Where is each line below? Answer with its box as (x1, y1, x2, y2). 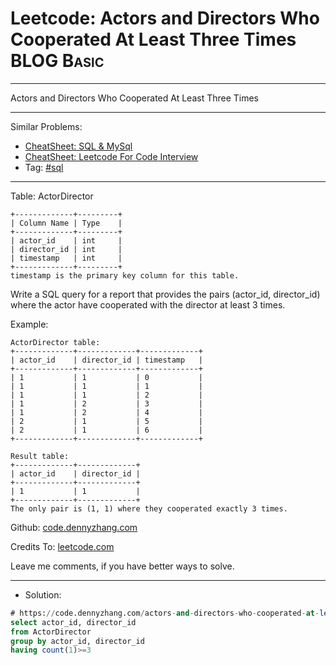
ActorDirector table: (10, 337, 101, 347)
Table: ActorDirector (10, 190, 94, 202)
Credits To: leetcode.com (10, 540, 115, 552)
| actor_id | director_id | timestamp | (10, 355, 203, 365)
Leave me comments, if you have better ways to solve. (10, 560, 235, 572)
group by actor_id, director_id (10, 636, 145, 646)
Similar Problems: (10, 120, 83, 132)
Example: (10, 318, 49, 330)
